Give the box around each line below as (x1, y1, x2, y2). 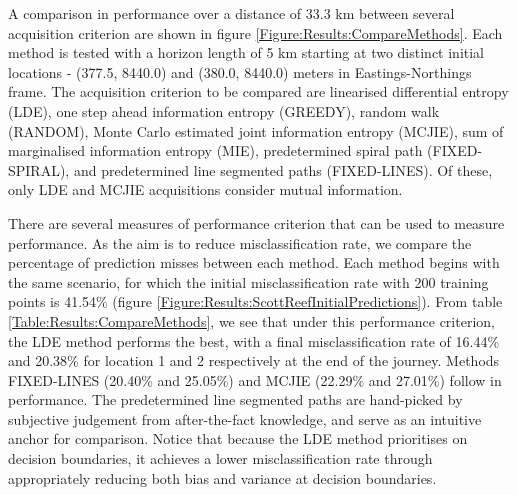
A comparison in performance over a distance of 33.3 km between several (8, 3, 455, 23)
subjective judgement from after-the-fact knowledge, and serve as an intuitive (8, 408, 482, 429)
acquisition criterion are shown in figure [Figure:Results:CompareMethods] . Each (8, 22, 503, 43)
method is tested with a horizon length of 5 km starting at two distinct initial (8, 42, 484, 63)
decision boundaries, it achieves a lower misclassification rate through (8, 448, 433, 469)
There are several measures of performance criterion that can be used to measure (8, 212, 505, 233)
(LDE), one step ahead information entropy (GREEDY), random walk (8, 100, 440, 121)
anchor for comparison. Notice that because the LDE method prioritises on (8, 428, 468, 449)
